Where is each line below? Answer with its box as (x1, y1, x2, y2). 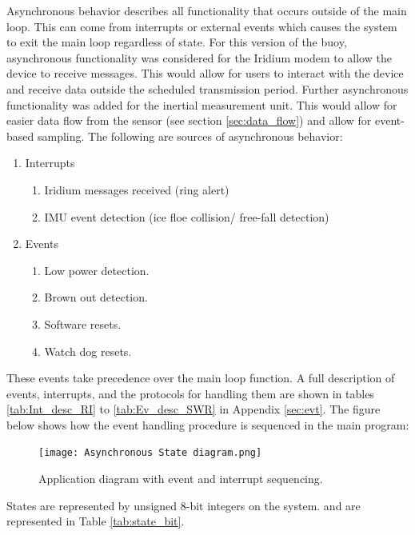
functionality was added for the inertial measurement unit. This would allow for (6, 96, 397, 113)
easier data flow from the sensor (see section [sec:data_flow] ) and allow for (6, 112, 372, 129)
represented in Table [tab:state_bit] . (6, 513, 185, 529)
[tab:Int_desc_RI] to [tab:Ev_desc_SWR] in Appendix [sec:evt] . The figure (6, 401, 381, 417)
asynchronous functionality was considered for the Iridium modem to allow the (6, 49, 392, 66)
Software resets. (44, 315, 122, 332)
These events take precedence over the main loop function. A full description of (6, 369, 395, 386)
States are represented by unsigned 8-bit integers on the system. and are (6, 497, 361, 513)
